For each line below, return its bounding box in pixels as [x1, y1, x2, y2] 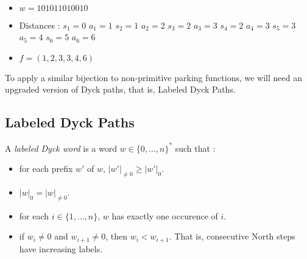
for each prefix [19, 162, 73, 175]
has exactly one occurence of [111, 209, 218, 222]
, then [105, 230, 128, 243]
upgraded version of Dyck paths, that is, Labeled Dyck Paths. [5, 83, 236, 96]
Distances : [19, 18, 60, 31]
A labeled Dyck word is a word [5, 141, 118, 154]
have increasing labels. [19, 242, 103, 255]
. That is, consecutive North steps [169, 230, 295, 243]
